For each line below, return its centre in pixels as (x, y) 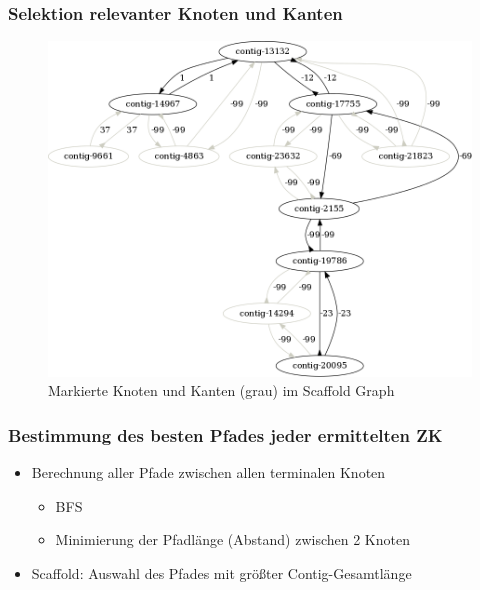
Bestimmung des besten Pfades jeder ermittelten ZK (225, 434)
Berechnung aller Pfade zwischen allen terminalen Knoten (208, 472)
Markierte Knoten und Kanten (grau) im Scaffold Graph (221, 390)
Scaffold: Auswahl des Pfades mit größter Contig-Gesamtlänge (221, 573)
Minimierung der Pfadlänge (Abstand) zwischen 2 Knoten (232, 539)
